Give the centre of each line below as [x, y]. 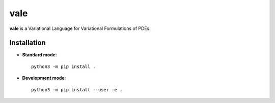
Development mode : [44, 78]
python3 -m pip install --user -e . [77, 90]
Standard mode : [39, 55]
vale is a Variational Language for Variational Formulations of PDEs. [80, 28]
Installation [28, 43]
